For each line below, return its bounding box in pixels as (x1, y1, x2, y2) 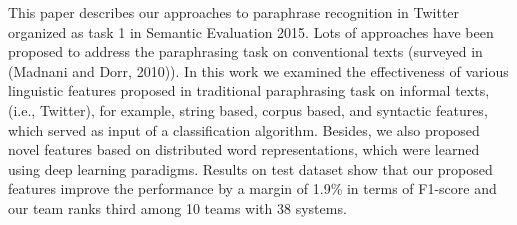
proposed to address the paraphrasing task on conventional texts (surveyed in (8, 41, 483, 62)
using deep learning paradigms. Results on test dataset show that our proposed (8, 158, 493, 179)
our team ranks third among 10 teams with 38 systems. (8, 197, 347, 218)
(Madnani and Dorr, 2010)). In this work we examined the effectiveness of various (8, 60, 509, 81)
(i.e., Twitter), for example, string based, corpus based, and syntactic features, (8, 99, 488, 120)
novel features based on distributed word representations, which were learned (8, 139, 480, 160)
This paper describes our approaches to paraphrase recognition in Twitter (8, 2, 460, 22)
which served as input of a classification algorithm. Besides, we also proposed (8, 119, 480, 140)
